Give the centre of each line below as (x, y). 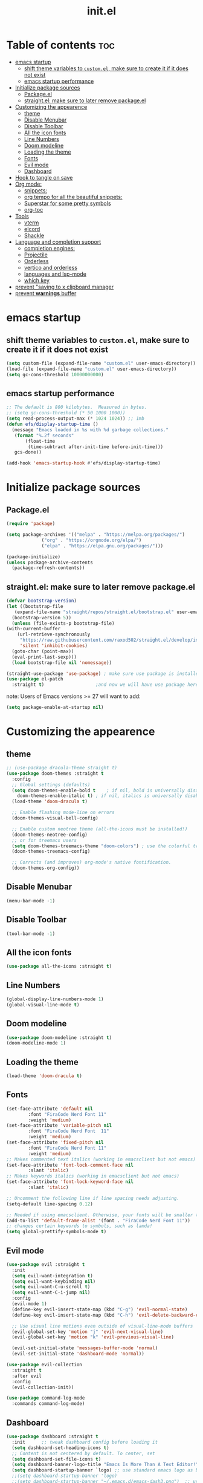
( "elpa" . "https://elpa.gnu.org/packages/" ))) (102, 546)
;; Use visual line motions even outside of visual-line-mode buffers (102, 1326)
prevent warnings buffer (46, 293)
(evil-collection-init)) (43, 1387)
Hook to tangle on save (44, 177)
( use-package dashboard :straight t (52, 1436)
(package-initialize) (34, 557)
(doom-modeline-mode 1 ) (36, 1043)
